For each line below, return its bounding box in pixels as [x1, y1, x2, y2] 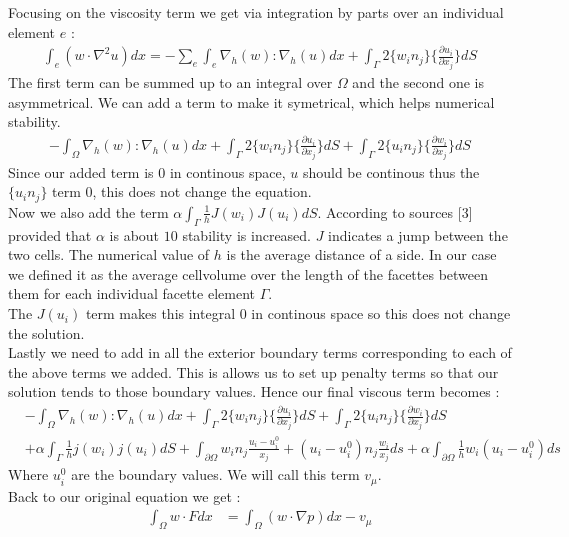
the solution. [8, 322, 85, 343]
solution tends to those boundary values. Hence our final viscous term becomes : [8, 381, 500, 402]
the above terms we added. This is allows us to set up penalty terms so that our [8, 361, 499, 382]
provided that [8, 224, 92, 245]
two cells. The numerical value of [8, 244, 210, 265]
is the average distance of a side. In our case [226, 244, 497, 265]
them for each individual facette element [8, 283, 255, 304]
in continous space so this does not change [251, 303, 511, 324]
